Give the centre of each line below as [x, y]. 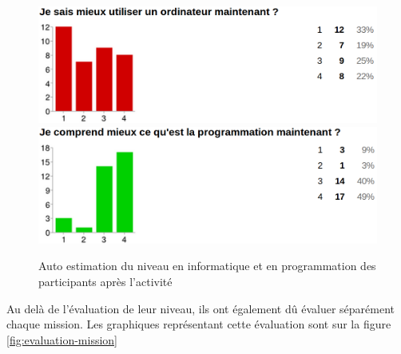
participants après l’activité [105, 282]
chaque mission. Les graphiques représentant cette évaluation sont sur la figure [199, 324]
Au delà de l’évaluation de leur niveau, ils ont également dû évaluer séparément [200, 308]
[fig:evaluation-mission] [62, 339]
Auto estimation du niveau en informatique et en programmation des [207, 266]
